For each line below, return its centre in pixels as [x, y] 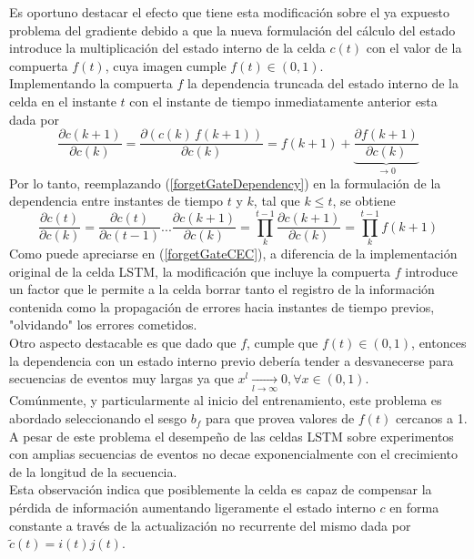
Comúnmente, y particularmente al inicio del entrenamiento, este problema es [226, 400]
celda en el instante [63, 101]
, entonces [439, 342]
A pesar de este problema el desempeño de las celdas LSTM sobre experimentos [232, 436]
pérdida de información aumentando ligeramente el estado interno [192, 508]
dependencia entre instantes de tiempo [116, 201]
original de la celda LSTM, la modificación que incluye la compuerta [200, 271]
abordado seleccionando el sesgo [98, 418]
